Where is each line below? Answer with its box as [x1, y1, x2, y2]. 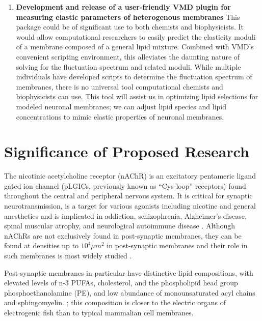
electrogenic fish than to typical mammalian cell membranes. [4, 307, 194, 317]
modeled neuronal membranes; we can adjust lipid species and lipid [16, 101, 227, 111]
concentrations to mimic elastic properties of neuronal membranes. [16, 111, 224, 122]
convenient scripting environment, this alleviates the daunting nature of [16, 51, 240, 62]
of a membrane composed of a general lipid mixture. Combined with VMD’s [16, 41, 254, 52]
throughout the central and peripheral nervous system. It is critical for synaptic [4, 190, 253, 201]
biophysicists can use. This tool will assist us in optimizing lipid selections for [16, 91, 258, 102]
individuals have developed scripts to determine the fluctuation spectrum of [16, 71, 252, 82]
